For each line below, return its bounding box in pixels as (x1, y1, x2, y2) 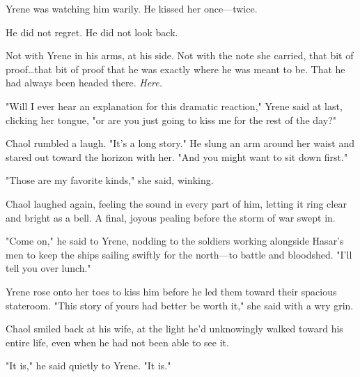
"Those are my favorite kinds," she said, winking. (6, 173, 214, 187)
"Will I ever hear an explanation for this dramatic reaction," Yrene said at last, (6, 98, 343, 113)
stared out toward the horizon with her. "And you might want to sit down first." (6, 149, 348, 164)
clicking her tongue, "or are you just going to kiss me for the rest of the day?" (6, 112, 336, 127)
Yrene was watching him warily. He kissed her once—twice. (6, 1, 258, 15)
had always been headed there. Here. (6, 75, 163, 90)
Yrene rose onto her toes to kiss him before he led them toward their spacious (6, 284, 337, 298)
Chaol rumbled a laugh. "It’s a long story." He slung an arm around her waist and (6, 136, 355, 151)
